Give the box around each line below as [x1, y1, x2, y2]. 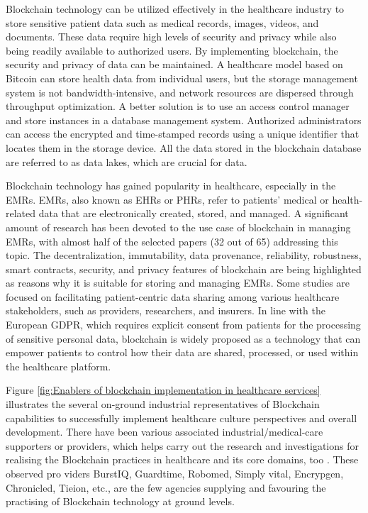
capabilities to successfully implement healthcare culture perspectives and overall [6, 410, 357, 425]
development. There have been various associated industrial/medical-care [6, 424, 323, 439]
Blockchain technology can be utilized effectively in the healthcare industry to [6, 1, 345, 16]
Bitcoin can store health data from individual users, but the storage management [6, 70, 358, 85]
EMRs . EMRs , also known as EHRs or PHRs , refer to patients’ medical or [6, 192, 329, 206]
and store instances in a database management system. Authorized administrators [6, 112, 362, 127]
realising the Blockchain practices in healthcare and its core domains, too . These [6, 452, 359, 467]
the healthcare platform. [6, 358, 111, 373]
